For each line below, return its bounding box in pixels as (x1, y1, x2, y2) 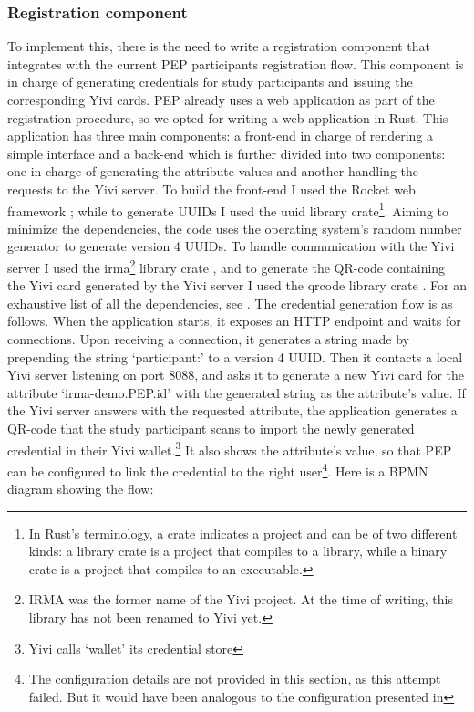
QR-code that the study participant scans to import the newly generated (7, 419, 415, 437)
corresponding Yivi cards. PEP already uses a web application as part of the (7, 90, 435, 109)
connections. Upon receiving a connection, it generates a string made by (7, 330, 409, 349)
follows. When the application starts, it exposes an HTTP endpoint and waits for (7, 311, 461, 330)
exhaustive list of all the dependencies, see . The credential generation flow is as (7, 293, 453, 312)
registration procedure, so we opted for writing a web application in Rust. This (7, 108, 448, 127)
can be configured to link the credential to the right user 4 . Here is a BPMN (7, 458, 428, 480)
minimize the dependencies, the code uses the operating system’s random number (7, 218, 462, 237)
